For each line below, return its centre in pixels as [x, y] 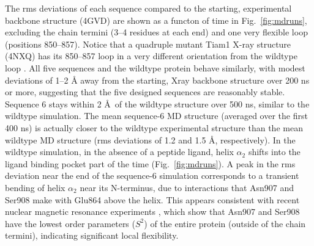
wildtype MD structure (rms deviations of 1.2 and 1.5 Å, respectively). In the [150, 139]
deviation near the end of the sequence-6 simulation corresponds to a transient [152, 175]
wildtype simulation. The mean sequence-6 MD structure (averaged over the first [156, 116]
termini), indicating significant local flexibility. [92, 235]
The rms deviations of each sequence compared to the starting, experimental [148, 8]
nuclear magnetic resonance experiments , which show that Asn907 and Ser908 [152, 212]
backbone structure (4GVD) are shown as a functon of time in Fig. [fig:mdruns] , [156, 20]
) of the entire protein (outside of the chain [225, 223]
